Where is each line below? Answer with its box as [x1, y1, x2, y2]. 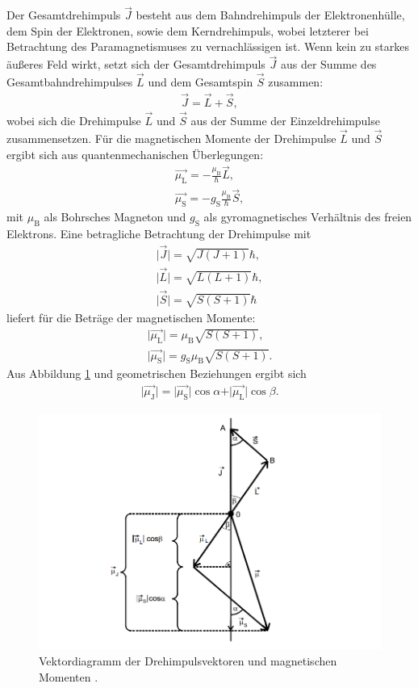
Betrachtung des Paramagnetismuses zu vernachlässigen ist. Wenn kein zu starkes [6, 38, 409, 55]
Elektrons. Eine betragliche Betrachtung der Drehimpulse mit [6, 224, 311, 241]
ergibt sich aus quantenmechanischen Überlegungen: [6, 145, 264, 162]
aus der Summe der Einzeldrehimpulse [190, 112, 380, 129]
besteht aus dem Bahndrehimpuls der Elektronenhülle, [136, 6, 405, 23]
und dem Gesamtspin [148, 73, 253, 90]
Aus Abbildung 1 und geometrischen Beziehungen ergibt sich [6, 365, 307, 382]
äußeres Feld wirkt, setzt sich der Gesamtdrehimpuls [6, 56, 265, 73]
